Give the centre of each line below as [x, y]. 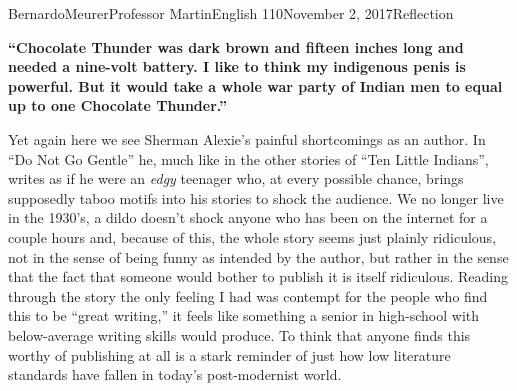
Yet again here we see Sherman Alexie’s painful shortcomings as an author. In [247, 138]
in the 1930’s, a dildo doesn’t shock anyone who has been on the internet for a [248, 217]
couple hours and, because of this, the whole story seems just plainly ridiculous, [252, 236]
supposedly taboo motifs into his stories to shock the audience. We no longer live [256, 197]
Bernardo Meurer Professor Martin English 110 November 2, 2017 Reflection [231, 13]
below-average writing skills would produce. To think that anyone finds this [239, 334]
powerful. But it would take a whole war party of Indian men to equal [255, 85]
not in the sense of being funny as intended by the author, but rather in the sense [258, 256]
